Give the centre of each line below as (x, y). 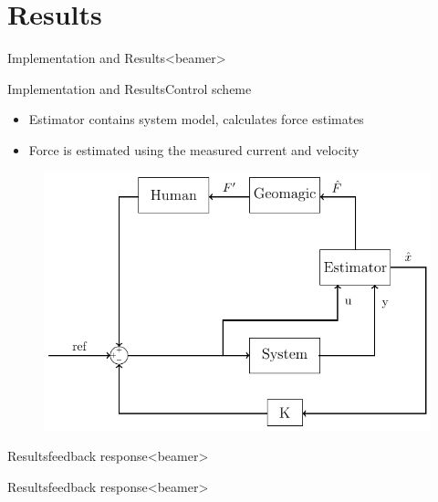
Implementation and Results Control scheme (130, 88)
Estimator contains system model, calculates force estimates (196, 119)
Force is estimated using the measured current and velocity (194, 149)
